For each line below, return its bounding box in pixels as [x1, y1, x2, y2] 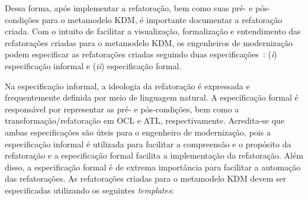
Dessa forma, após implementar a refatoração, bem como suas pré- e [5, 2, 253, 14]
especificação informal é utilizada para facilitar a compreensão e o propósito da [5, 137, 291, 150]
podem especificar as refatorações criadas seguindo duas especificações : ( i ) [5, 48, 277, 60]
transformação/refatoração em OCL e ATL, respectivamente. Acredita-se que [5, 114, 285, 127]
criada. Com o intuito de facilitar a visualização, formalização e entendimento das [5, 25, 301, 37]
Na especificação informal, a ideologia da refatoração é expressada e [5, 79, 250, 92]
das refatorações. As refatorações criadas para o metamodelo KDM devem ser [5, 172, 287, 185]
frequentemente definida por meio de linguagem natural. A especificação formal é [5, 91, 299, 104]
